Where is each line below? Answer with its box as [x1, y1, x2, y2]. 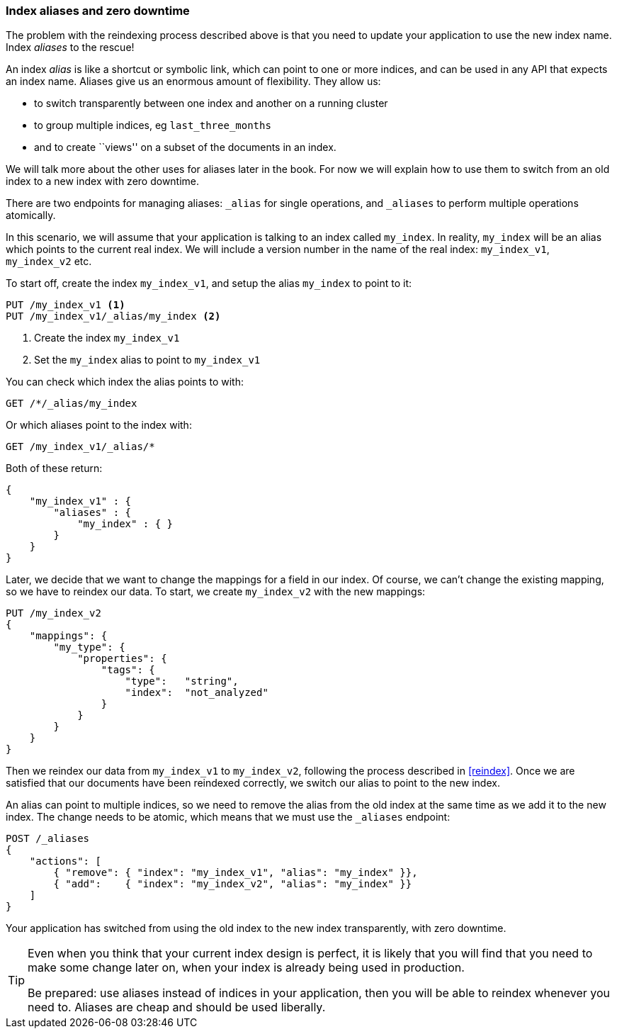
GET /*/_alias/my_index [6, 398, 137, 410]
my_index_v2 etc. [6, 255, 92, 268]
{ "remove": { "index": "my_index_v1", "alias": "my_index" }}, [53, 867, 418, 879]
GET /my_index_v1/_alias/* [6, 441, 155, 453]
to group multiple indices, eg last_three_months [34, 119, 271, 132]
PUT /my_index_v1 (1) [6, 299, 125, 311]
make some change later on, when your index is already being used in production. [28, 960, 465, 975]
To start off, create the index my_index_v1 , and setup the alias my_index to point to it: [6, 277, 412, 290]
